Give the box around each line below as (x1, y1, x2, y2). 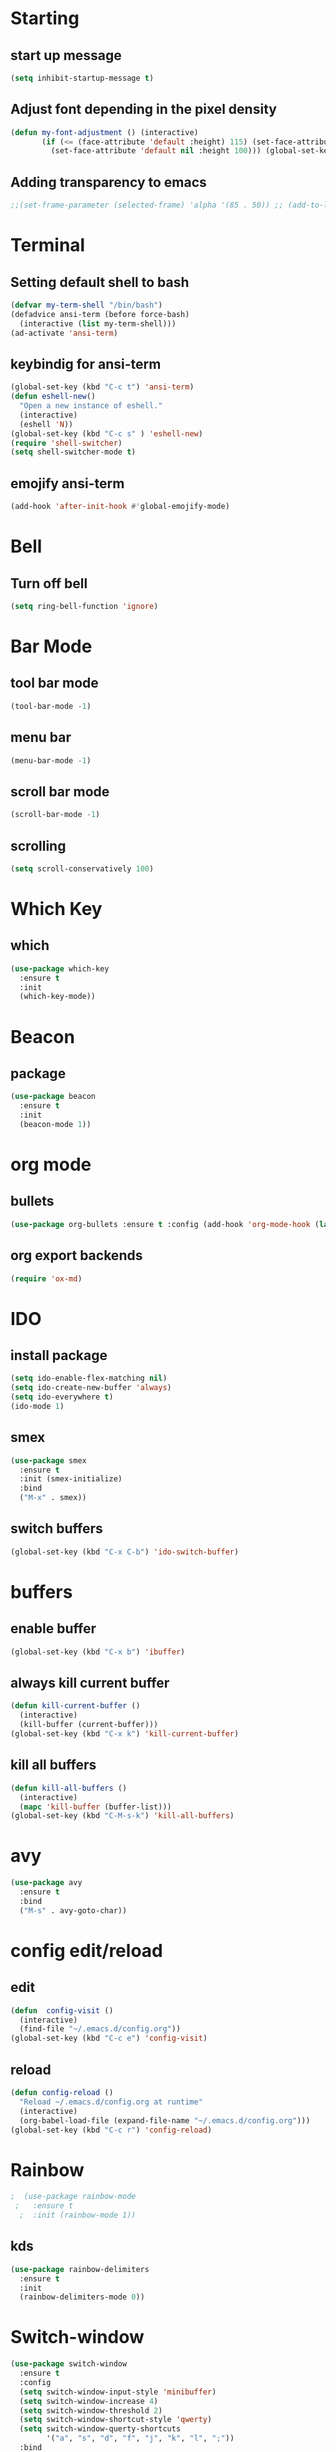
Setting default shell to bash (10, 273, 190, 291)
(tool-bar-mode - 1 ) (10, 701, 92, 711)
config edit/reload (10, 1939, 163, 1962)
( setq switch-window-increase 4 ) (19, 2396, 159, 2406)
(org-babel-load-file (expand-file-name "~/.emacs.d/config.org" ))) (19, 2115, 311, 2126)
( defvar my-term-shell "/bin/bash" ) (10, 300, 163, 310)
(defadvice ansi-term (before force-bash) (10, 309, 190, 319)
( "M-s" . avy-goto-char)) (19, 1905, 128, 1916)
